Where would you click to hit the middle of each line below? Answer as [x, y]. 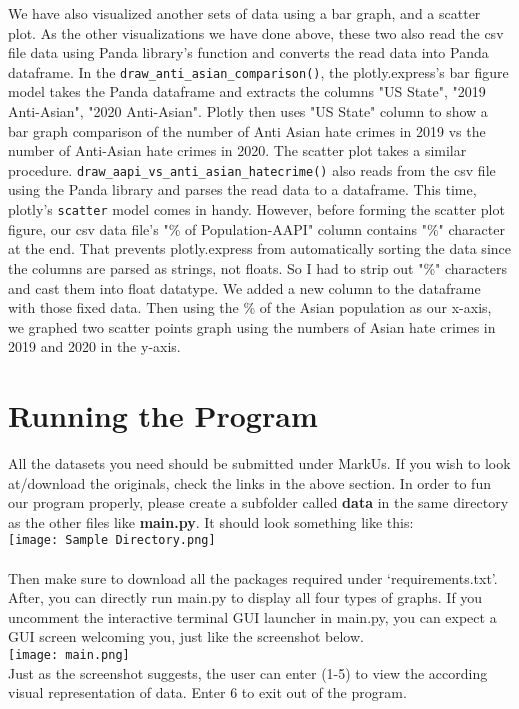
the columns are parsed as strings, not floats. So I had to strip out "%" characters [257, 267]
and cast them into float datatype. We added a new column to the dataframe [244, 287]
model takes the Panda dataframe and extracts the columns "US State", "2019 [247, 91]
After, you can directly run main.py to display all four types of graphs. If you [245, 597]
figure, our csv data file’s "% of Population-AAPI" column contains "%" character [256, 228]
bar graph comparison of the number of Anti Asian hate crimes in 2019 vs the [247, 130]
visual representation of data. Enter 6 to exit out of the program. [207, 692]
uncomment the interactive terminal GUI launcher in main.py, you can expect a [252, 616]
